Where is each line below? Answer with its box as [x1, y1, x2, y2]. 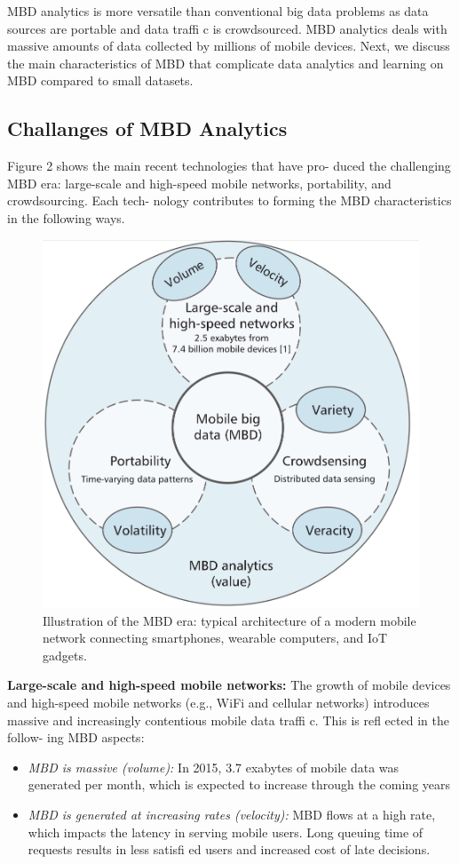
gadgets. [43, 645, 87, 664]
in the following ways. [7, 208, 125, 227]
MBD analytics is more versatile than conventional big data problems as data [7, 2, 429, 20]
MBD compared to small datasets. [7, 71, 194, 90]
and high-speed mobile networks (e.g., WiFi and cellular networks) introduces [7, 693, 430, 712]
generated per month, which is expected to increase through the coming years [28, 775, 451, 794]
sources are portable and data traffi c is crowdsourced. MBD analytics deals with [7, 19, 447, 37]
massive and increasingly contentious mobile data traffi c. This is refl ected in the [7, 710, 449, 729]
